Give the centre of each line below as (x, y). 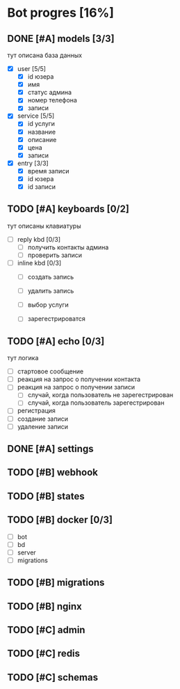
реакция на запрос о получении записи (76, 387)
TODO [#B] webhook (53, 473)
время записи (48, 171)
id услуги (41, 124)
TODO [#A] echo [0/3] (56, 341)
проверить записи (55, 255)
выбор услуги (48, 305)
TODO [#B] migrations (56, 583)
